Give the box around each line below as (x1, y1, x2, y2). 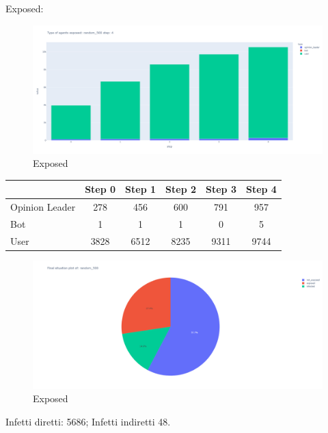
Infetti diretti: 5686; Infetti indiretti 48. (5, 415, 171, 429)
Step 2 (165, 182, 197, 196)
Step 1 (125, 182, 156, 196)
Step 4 (245, 182, 277, 196)
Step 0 (85, 182, 116, 196)
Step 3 (206, 182, 236, 196)
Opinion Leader (10, 200, 76, 214)
